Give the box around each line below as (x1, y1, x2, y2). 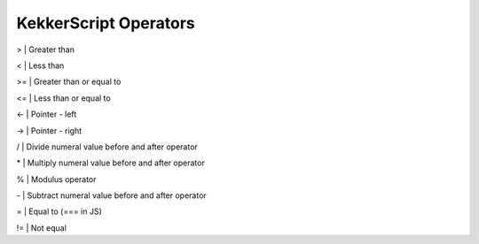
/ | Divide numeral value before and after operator (16, 141, 199, 152)
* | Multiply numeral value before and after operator (16, 157, 206, 168)
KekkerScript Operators (16, 13, 195, 33)
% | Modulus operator (16, 173, 97, 185)
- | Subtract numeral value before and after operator (16, 190, 208, 201)
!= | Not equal (16, 222, 67, 233)
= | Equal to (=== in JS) (16, 206, 102, 217)
